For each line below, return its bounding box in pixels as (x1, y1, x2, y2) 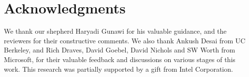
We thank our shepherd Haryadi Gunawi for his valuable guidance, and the (4, 26, 227, 36)
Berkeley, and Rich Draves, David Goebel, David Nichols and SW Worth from (4, 45, 235, 55)
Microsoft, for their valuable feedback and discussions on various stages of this (4, 54, 235, 64)
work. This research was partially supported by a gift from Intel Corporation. (4, 64, 233, 74)
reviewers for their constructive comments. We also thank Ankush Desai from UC (4, 35, 246, 45)
